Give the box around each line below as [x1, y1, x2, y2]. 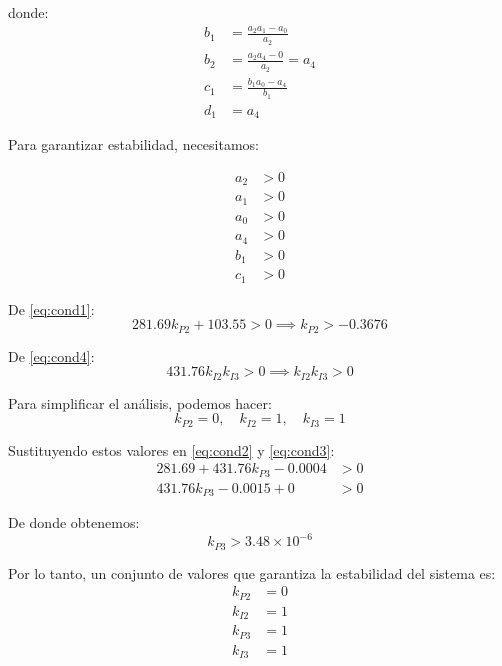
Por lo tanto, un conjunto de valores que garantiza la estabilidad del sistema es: [8, 562, 496, 583]
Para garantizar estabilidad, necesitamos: [8, 134, 259, 155]
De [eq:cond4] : [8, 345, 95, 366]
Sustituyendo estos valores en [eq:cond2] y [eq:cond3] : [8, 439, 335, 460]
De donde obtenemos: [8, 512, 140, 533]
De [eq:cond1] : [8, 298, 95, 319]
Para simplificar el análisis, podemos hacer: [8, 392, 272, 413]
